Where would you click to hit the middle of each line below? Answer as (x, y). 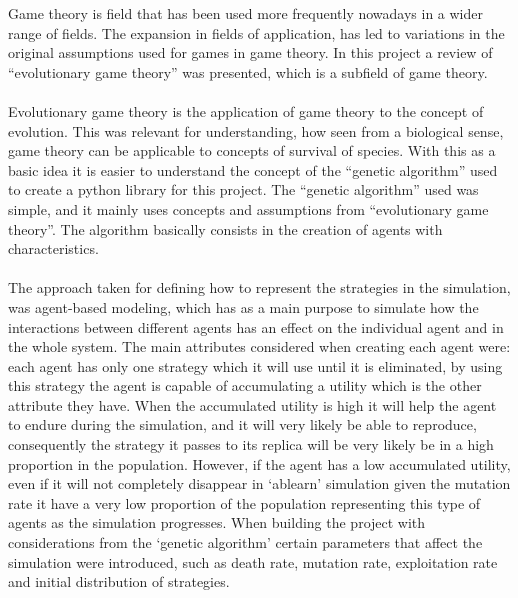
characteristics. (53, 248)
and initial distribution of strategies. (119, 581)
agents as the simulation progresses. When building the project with (217, 522)
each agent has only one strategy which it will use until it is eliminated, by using (255, 365)
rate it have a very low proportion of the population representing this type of (244, 502)
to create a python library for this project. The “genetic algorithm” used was (243, 189)
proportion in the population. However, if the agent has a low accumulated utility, (259, 463)
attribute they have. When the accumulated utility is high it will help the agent (252, 404)
